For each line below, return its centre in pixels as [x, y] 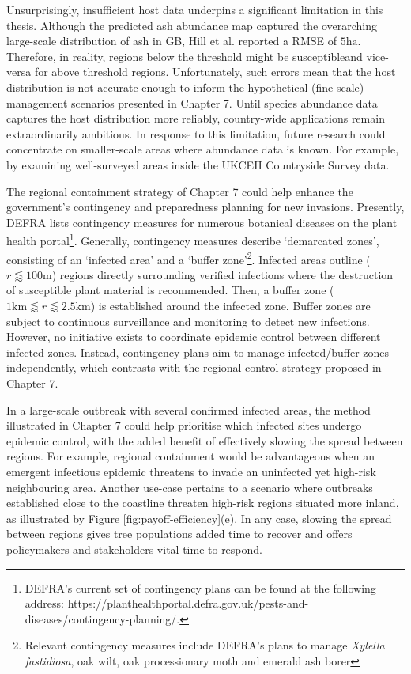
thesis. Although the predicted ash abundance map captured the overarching [192, 25]
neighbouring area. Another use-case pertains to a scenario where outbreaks [190, 487]
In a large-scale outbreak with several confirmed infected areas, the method [189, 409]
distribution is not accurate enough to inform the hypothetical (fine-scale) [185, 87]
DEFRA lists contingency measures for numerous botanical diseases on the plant [202, 222]
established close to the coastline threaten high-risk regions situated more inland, [203, 503]
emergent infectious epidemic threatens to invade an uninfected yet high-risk [191, 471]
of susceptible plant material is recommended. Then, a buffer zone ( [170, 290]
